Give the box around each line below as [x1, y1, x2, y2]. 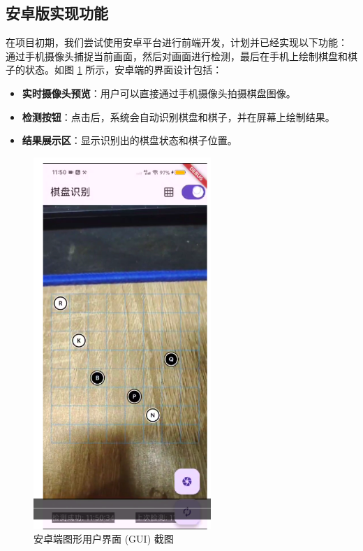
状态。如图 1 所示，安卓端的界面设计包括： [24, 62, 223, 77]
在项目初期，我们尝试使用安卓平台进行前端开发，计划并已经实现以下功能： [6, 35, 348, 50]
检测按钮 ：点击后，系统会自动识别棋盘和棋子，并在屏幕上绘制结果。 [22, 109, 335, 124]
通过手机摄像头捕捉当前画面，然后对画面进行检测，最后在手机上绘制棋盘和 [6, 48, 348, 63]
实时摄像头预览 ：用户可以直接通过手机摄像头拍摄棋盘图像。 [22, 85, 296, 100]
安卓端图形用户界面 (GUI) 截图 [34, 531, 174, 546]
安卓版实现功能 [6, 2, 108, 24]
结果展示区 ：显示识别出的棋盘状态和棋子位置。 [22, 133, 237, 148]
